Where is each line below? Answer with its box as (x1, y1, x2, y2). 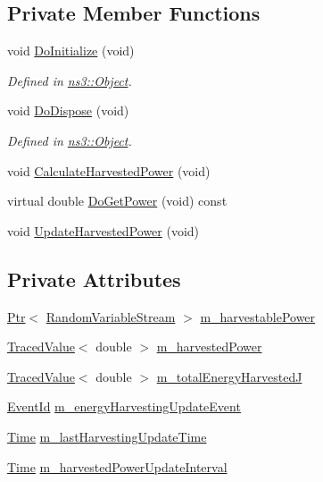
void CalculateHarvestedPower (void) (7, 161, 211, 180)
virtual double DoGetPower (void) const (7, 191, 228, 210)
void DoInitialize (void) (7, 41, 135, 60)
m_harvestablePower (200, 307, 316, 326)
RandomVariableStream (46, 307, 176, 326)
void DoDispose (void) (7, 101, 129, 120)
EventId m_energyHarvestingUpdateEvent (7, 397, 241, 416)
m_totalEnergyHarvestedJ (156, 367, 302, 385)
